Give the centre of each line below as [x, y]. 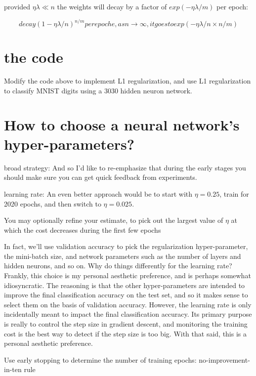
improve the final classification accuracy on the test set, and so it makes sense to [126, 295]
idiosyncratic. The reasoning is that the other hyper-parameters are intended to [125, 285]
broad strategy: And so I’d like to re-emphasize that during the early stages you [125, 167]
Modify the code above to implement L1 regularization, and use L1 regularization [128, 81]
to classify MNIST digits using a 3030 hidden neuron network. [98, 90]
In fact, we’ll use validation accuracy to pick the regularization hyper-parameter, [126, 246]
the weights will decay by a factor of [112, 6]
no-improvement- [224, 359]
